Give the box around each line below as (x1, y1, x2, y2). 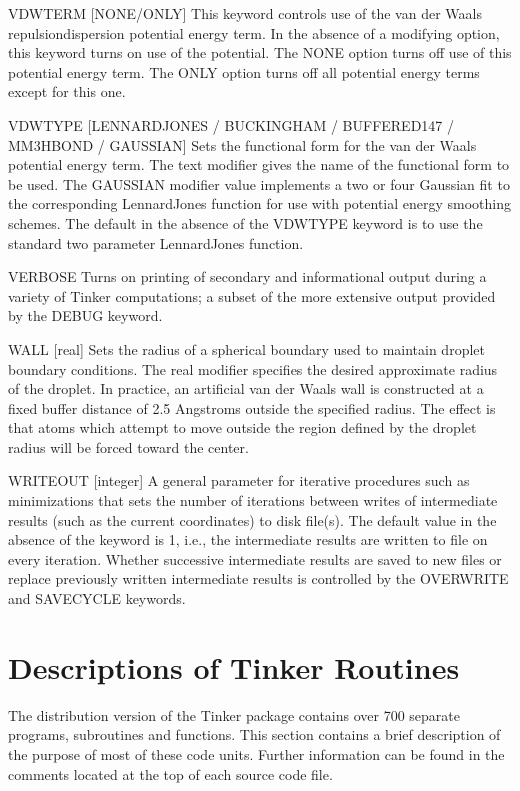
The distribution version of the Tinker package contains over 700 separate (8, 704, 460, 725)
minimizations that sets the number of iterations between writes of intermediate (8, 490, 498, 511)
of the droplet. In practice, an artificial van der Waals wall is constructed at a (8, 378, 484, 399)
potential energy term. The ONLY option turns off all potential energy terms (8, 61, 480, 82)
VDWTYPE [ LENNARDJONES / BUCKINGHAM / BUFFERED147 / (8, 114, 455, 135)
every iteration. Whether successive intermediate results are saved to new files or (8, 548, 502, 569)
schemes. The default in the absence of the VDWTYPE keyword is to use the (8, 212, 483, 233)
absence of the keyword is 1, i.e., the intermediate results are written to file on (8, 529, 488, 550)
